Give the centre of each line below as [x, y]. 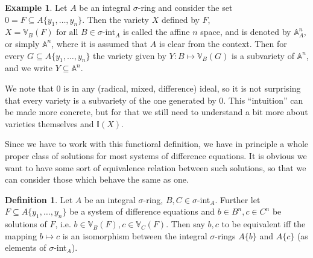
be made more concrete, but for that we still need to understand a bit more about [156, 112]
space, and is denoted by [246, 32]
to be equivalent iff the [264, 224]
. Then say [185, 224]
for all [67, 33]
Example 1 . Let [36, 7]
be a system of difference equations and [142, 211]
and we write [29, 68]
